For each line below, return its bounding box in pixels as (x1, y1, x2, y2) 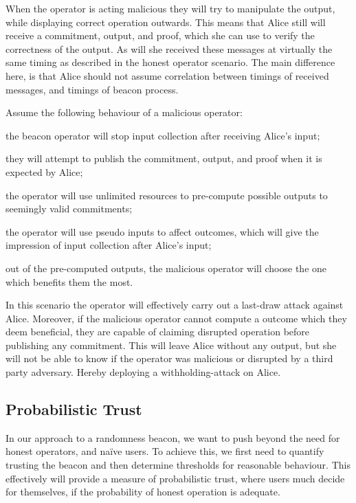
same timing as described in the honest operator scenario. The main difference (5, 55, 335, 69)
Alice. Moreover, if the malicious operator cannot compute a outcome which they (5, 311, 347, 325)
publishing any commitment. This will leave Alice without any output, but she (5, 337, 337, 352)
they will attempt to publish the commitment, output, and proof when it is (5, 151, 322, 166)
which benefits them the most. (5, 274, 133, 289)
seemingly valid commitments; (5, 201, 133, 216)
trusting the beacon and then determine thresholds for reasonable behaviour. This (5, 458, 351, 472)
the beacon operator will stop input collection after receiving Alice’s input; (5, 128, 320, 142)
